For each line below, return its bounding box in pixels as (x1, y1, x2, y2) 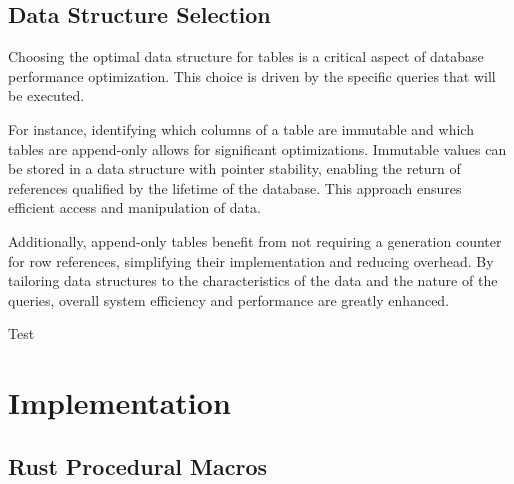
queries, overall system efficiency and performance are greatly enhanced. (8, 289, 450, 310)
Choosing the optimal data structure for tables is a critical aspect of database (8, 46, 484, 67)
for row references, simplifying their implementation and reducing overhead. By (8, 250, 494, 271)
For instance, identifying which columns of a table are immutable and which (8, 118, 474, 139)
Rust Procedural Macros (8, 450, 268, 481)
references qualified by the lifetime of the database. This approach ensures (8, 177, 462, 198)
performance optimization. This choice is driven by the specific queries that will (8, 65, 496, 86)
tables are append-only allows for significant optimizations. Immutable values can (8, 138, 507, 159)
